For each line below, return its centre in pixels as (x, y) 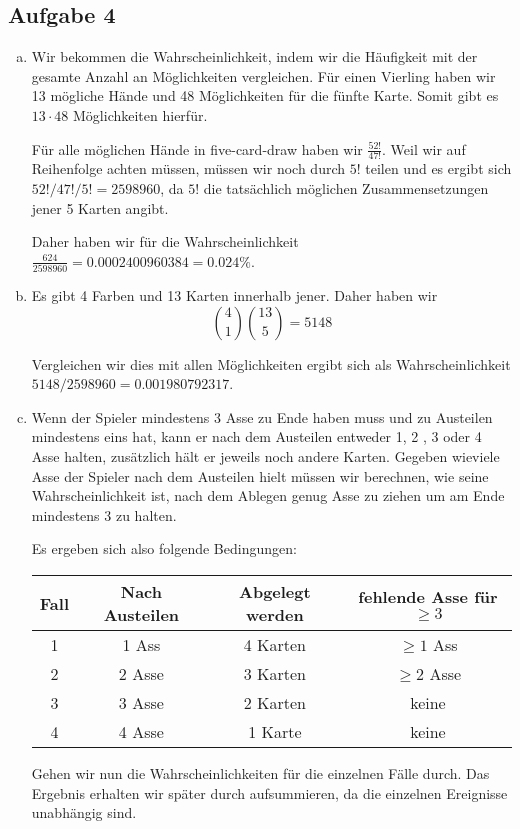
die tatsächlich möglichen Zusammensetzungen (346, 188)
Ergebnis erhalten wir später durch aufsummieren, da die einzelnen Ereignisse (269, 792)
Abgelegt (275, 592)
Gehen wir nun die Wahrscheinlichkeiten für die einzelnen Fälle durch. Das (260, 773)
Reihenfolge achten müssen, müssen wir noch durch (188, 168)
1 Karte (275, 732)
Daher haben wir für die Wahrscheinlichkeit (165, 241)
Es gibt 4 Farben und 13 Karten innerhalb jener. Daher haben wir (234, 295)
